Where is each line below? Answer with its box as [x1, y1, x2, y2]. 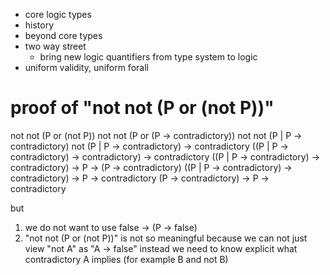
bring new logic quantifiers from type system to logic [39, 51, 258, 63]
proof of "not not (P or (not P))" [10, 97, 275, 119]
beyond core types [24, 30, 103, 41]
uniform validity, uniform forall [24, 62, 149, 73]
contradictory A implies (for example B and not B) [24, 253, 229, 265]
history [24, 19, 55, 31]
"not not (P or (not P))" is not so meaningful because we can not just [24, 232, 308, 244]
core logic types [24, 9, 92, 20]
